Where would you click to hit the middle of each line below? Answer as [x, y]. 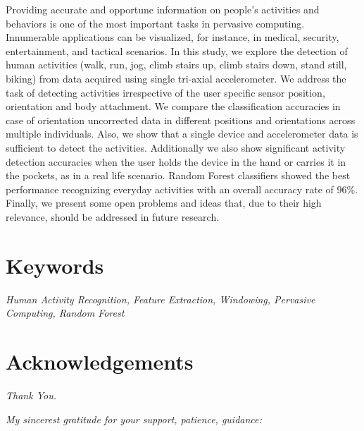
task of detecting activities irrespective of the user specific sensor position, [165, 92]
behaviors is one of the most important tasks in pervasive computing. [155, 23]
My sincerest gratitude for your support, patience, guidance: [134, 419]
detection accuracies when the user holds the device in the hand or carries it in [176, 161]
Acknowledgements [100, 361]
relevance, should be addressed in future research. [113, 216]
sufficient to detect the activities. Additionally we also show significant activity [176, 147]
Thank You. [31, 395]
